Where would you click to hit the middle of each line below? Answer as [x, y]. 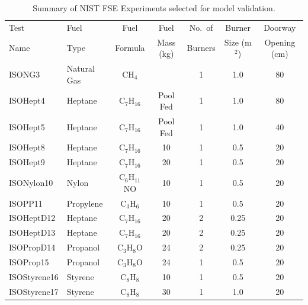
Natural [81, 68]
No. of [201, 27]
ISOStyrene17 [34, 291]
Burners [201, 48]
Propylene [85, 203]
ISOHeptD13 [32, 232]
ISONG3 [25, 74]
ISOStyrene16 [34, 276]
